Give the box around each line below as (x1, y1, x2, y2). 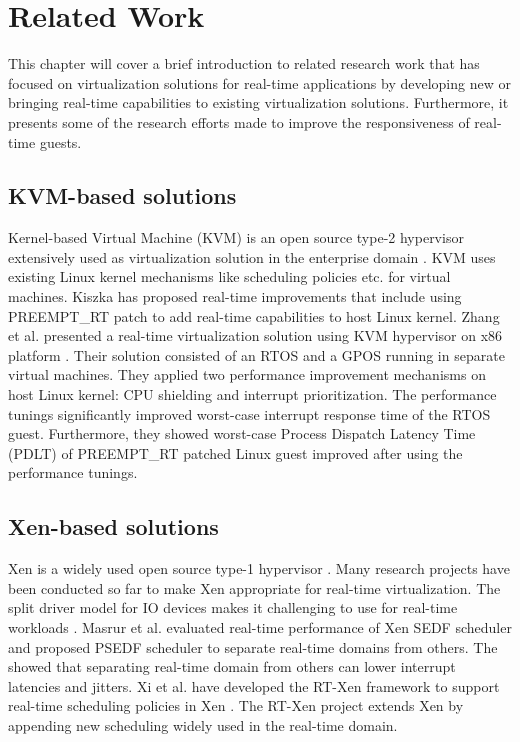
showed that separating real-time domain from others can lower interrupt (8, 656, 456, 677)
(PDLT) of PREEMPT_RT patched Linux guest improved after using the (8, 442, 463, 463)
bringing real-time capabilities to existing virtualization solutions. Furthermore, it (8, 92, 509, 113)
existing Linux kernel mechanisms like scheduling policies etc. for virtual (8, 266, 451, 287)
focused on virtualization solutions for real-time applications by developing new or (8, 72, 511, 93)
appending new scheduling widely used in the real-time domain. (8, 714, 398, 735)
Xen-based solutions (8, 511, 219, 542)
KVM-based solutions (8, 180, 237, 211)
